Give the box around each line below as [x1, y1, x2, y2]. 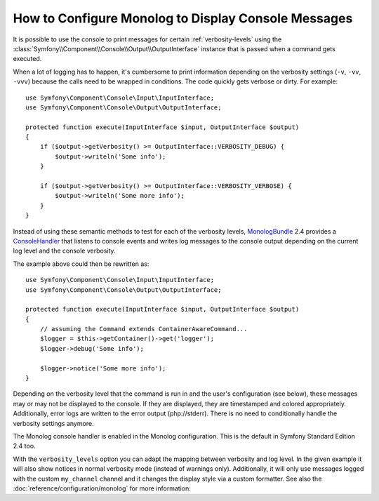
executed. [13, 55, 42, 63]
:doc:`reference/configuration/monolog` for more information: [13, 484, 191, 493]
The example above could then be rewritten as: [13, 260, 149, 268]
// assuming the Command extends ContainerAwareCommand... [39, 325, 248, 333]
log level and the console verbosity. [13, 246, 116, 255]
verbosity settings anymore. [13, 419, 94, 427]
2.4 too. [13, 442, 36, 450]
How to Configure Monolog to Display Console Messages [13, 11, 353, 26]
